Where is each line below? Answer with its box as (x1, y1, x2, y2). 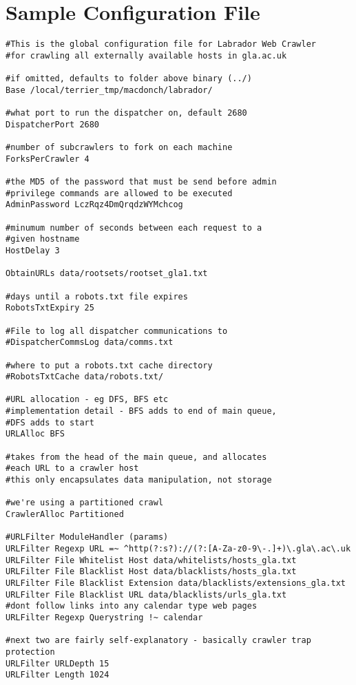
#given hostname (6, 234, 80, 244)
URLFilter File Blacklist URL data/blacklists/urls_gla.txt (6, 589, 287, 600)
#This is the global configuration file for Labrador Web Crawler (6, 39, 317, 50)
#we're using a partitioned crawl (6, 498, 164, 508)
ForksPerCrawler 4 (6, 154, 90, 164)
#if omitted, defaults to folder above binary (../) (6, 74, 252, 84)
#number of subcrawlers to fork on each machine (6, 143, 233, 153)
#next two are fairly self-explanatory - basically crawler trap (6, 635, 311, 646)
